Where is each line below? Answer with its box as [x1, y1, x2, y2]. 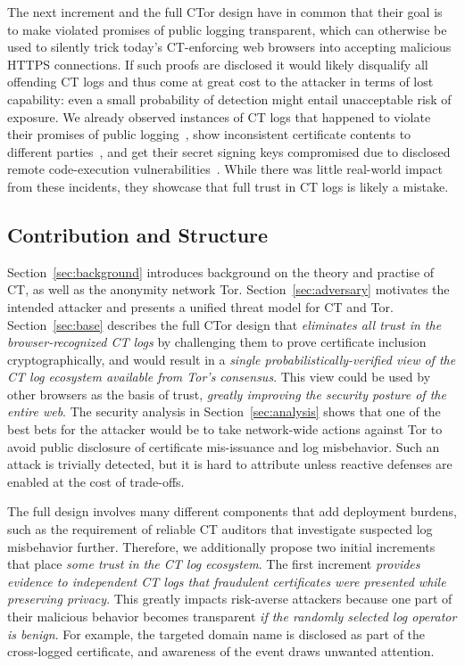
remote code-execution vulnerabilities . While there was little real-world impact [7, 160, 443, 178]
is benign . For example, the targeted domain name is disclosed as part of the [7, 624, 426, 643]
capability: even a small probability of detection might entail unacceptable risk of [7, 89, 452, 108]
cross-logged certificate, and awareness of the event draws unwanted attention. [7, 642, 435, 661]
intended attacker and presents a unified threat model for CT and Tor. [7, 297, 394, 316]
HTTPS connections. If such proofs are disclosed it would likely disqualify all [7, 54, 428, 73]
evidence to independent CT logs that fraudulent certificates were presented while [7, 571, 446, 590]
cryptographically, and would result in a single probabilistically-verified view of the [7, 349, 456, 368]
